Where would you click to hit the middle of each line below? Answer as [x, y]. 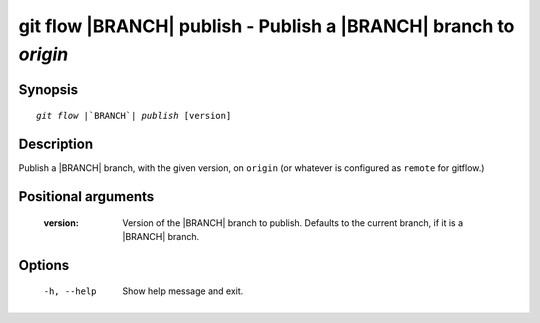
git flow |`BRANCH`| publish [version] [134, 116]
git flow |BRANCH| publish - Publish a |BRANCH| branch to [266, 26]
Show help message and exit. [183, 291]
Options [44, 265]
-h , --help [70, 291]
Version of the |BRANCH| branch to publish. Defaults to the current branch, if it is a [293, 222]
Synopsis [48, 89]
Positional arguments [86, 196]
